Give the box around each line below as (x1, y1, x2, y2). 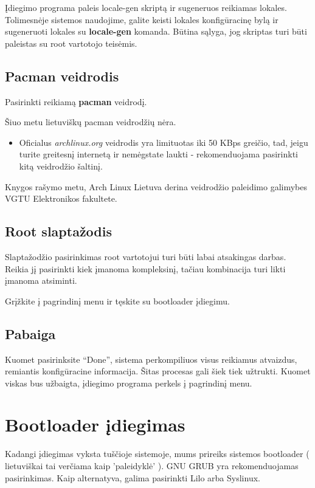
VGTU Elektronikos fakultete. (5, 192, 117, 205)
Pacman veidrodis (5, 66, 119, 85)
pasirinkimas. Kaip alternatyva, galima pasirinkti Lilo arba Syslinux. (5, 471, 260, 484)
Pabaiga (5, 324, 56, 343)
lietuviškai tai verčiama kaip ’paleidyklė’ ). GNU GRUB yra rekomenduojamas (5, 459, 299, 472)
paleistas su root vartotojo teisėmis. (5, 36, 137, 49)
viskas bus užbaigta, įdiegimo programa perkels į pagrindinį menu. (5, 376, 252, 389)
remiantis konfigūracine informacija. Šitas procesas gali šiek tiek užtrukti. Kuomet (5, 365, 311, 377)
